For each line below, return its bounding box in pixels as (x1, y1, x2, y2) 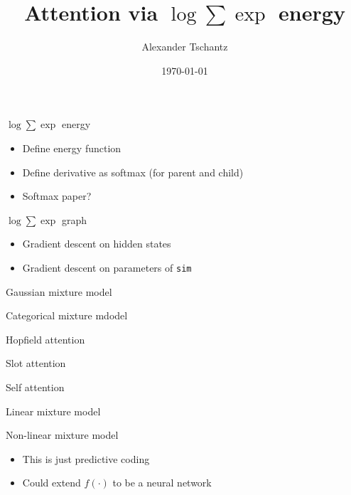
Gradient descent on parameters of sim (22, 260, 192, 275)
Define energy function (22, 140, 121, 155)
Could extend (22, 475, 81, 490)
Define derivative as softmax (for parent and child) (22, 164, 244, 179)
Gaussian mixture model (6, 284, 112, 299)
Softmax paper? (22, 188, 92, 203)
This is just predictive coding (22, 451, 150, 466)
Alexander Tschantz (141, 39, 228, 54)
